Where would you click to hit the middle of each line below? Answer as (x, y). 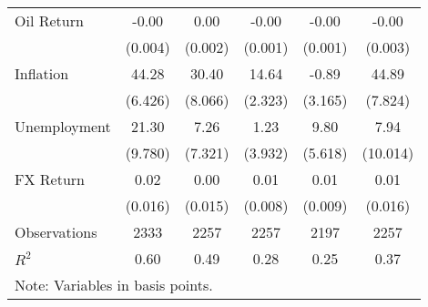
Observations (56, 232)
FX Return (50, 179)
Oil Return (49, 20)
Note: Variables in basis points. (114, 285)
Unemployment (63, 126)
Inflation (42, 73)
